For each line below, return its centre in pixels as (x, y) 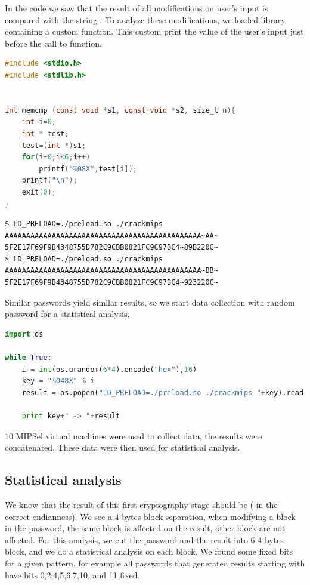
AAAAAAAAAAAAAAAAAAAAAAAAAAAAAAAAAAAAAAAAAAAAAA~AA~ (111, 235)
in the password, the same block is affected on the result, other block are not (145, 528)
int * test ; (45, 133)
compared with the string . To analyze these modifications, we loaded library (145, 19)
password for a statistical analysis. (67, 314)
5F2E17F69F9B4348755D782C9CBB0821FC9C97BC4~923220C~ (111, 283)
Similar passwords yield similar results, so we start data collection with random (150, 302)
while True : (28, 358)
